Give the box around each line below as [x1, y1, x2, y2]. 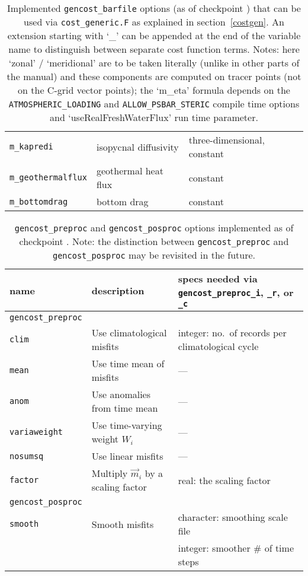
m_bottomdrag [9, 196, 68, 206]
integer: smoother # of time [178, 541, 294, 555]
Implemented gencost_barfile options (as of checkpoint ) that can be [7, 1, 301, 15]
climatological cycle [178, 339, 259, 353]
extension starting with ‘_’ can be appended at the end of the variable [7, 28, 301, 42]
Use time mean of [91, 357, 165, 370]
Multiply [91, 466, 128, 480]
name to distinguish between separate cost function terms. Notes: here [8, 42, 300, 56]
